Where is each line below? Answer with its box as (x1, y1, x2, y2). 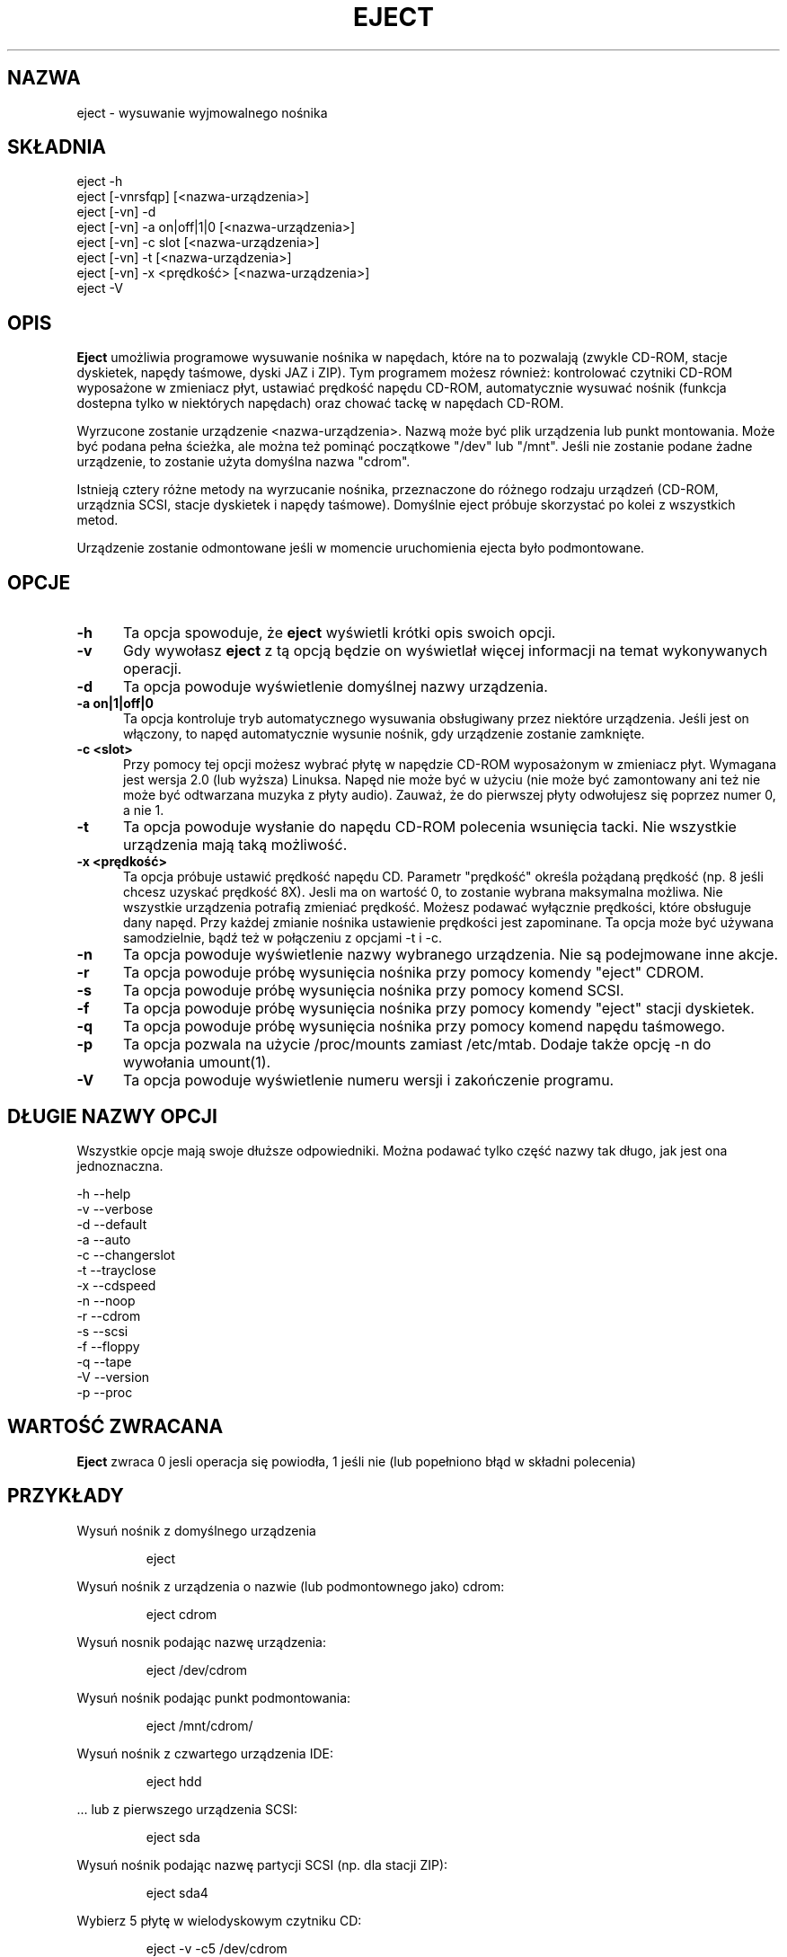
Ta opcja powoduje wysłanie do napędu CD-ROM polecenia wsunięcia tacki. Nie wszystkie (122, 818, 737, 837)
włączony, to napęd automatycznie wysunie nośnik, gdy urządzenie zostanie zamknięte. (123, 726, 645, 742)
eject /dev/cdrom (146, 1661, 247, 1678)
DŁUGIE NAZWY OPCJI (7, 1104, 217, 1128)
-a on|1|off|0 (76, 695, 154, 712)
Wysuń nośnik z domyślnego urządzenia (76, 1522, 316, 1538)
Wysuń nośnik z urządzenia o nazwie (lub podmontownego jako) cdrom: (76, 1578, 505, 1594)
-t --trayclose (76, 1262, 156, 1278)
